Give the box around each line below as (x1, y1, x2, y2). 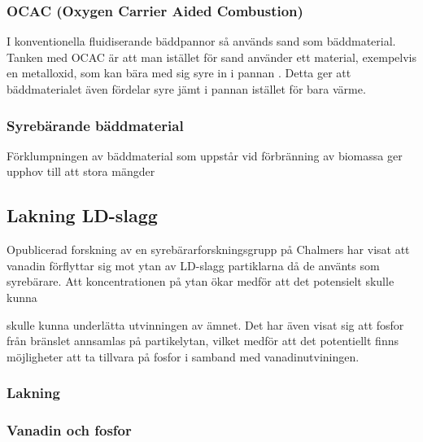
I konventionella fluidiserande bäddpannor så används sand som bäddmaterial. (7, 33, 396, 50)
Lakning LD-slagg (7, 203, 158, 228)
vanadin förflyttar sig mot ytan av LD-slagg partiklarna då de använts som (7, 256, 380, 274)
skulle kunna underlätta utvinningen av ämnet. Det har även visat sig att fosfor (7, 316, 404, 333)
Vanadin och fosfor (7, 420, 132, 440)
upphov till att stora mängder (7, 163, 155, 180)
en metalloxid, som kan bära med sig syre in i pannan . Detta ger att (7, 64, 351, 81)
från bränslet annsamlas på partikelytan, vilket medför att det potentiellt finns (7, 332, 399, 349)
